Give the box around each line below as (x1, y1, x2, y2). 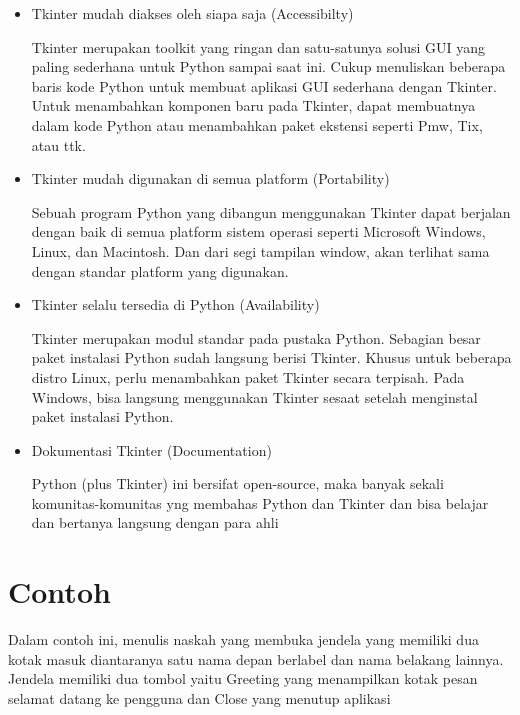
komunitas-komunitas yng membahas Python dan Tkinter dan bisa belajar (31, 492, 489, 513)
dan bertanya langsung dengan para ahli (31, 512, 279, 533)
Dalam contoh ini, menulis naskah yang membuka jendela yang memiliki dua (8, 629, 479, 650)
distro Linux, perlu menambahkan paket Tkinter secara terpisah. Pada (31, 366, 465, 387)
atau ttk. (31, 134, 86, 155)
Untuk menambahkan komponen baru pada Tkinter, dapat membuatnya (31, 95, 476, 116)
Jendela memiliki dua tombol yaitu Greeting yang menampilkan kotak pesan (8, 668, 478, 689)
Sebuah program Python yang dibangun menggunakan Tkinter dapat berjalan (31, 201, 511, 222)
